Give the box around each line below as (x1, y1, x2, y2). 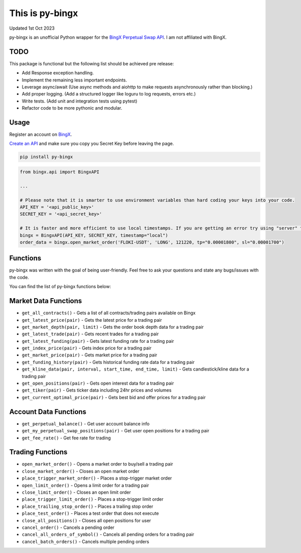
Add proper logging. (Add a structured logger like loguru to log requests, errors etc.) (22, 91, 196, 97)
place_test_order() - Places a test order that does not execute (22, 510, 159, 516)
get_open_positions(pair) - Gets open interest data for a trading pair (22, 380, 174, 387)
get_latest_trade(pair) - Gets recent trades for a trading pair (22, 331, 159, 337)
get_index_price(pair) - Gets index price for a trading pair (22, 345, 152, 351)
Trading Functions (9, 448, 68, 456)
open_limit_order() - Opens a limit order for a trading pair (22, 482, 149, 488)
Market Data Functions (9, 297, 82, 305)
